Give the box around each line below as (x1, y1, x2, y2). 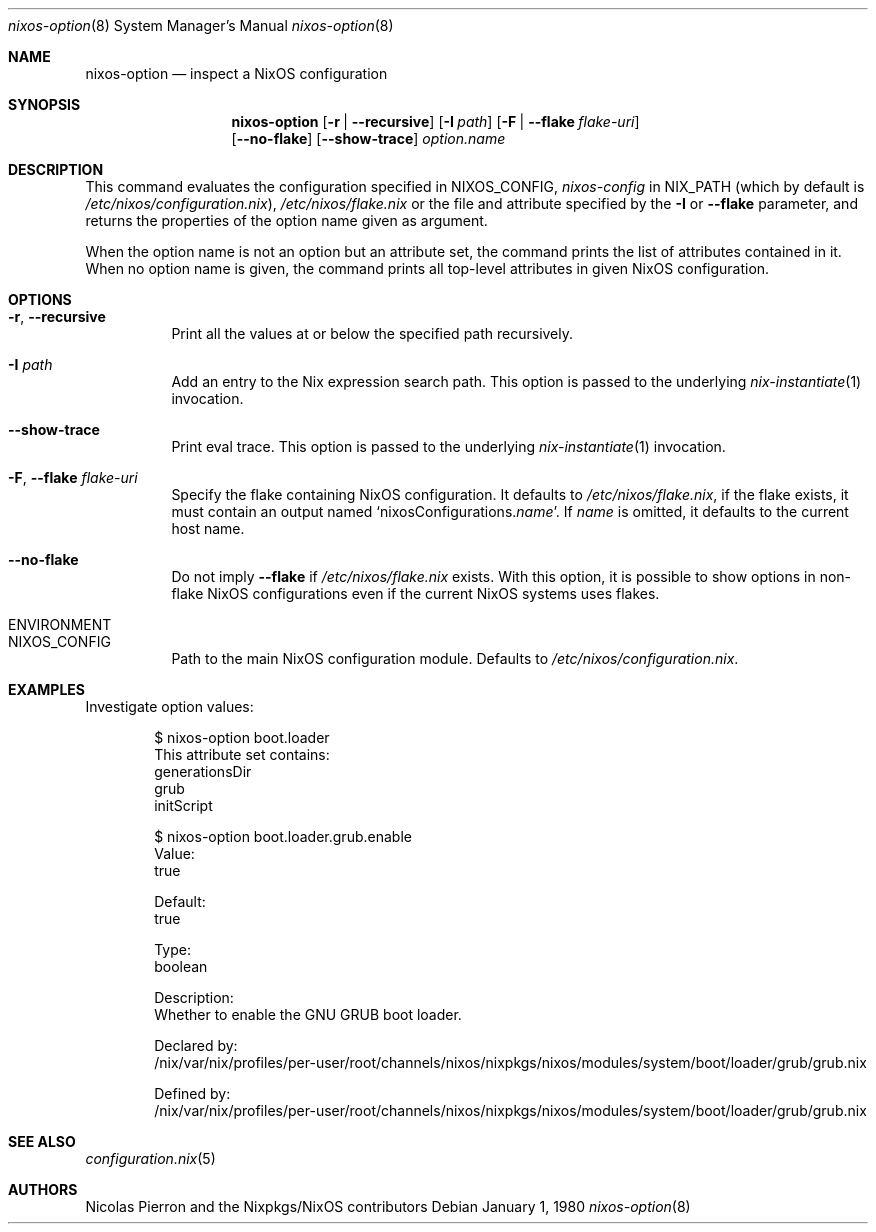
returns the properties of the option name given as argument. (85, 212, 488, 229)
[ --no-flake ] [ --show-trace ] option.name (231, 130, 506, 147)
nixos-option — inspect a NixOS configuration (85, 65, 388, 82)
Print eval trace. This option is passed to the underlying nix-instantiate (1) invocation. (171, 438, 726, 455)
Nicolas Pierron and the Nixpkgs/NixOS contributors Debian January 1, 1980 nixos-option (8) (85, 1198, 691, 1215)
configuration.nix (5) (85, 1150, 216, 1167)
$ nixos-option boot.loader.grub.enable (154, 828, 412, 845)
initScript (154, 797, 213, 814)
